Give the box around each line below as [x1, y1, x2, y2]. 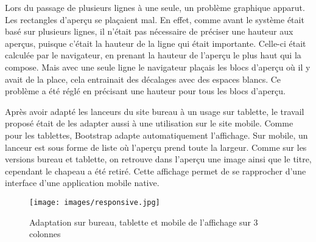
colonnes [29, 227, 61, 240]
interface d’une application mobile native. [5, 176, 160, 189]
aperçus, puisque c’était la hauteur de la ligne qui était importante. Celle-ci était [5, 36, 306, 49]
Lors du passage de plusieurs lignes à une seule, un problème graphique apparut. [5, 1, 305, 13]
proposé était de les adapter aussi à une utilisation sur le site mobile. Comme [5, 117, 293, 130]
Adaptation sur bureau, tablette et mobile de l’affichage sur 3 [29, 215, 258, 228]
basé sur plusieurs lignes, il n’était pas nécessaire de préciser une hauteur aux [5, 25, 293, 38]
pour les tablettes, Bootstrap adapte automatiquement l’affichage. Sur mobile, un [5, 128, 308, 141]
